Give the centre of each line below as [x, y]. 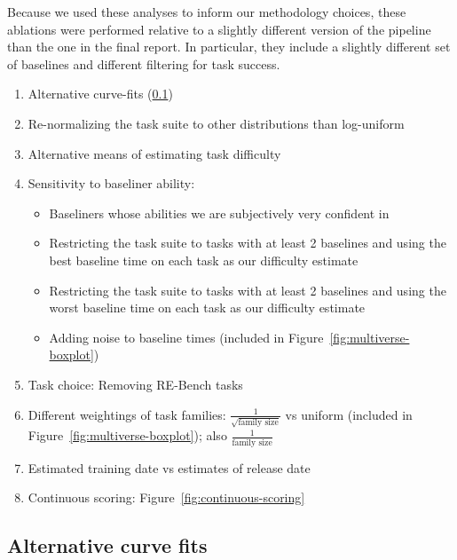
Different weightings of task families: [127, 414]
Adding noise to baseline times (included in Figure [186, 337]
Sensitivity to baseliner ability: [111, 183]
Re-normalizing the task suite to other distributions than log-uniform [216, 123]
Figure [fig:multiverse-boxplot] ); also [127, 435]
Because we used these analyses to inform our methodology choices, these [207, 12]
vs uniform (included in [349, 414]
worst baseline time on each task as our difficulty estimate [207, 308]
